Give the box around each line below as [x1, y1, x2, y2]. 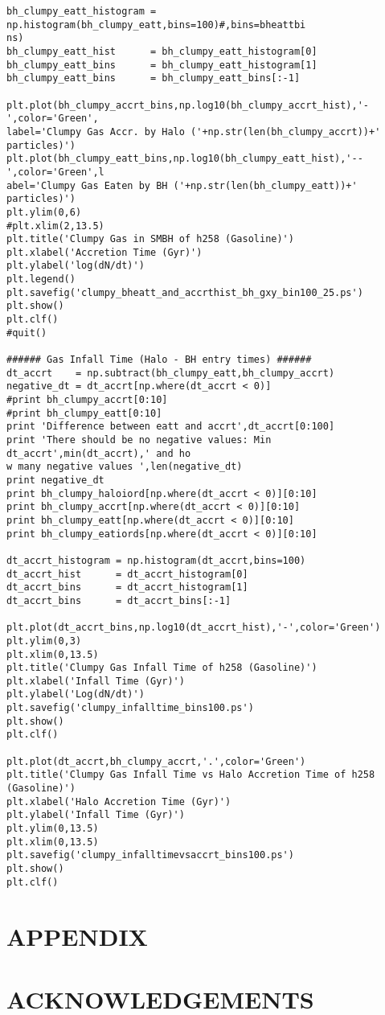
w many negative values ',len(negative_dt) [6, 461, 243, 473]
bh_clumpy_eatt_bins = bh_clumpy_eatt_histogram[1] [6, 59, 317, 71]
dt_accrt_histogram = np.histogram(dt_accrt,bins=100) [6, 554, 306, 566]
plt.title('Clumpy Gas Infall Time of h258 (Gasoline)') [6, 662, 317, 674]
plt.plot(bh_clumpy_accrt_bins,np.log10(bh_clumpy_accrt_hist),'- [6, 99, 370, 111]
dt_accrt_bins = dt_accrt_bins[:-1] [6, 594, 231, 606]
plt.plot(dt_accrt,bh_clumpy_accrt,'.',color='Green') [6, 755, 306, 767]
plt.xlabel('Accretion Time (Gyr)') [6, 246, 203, 258]
